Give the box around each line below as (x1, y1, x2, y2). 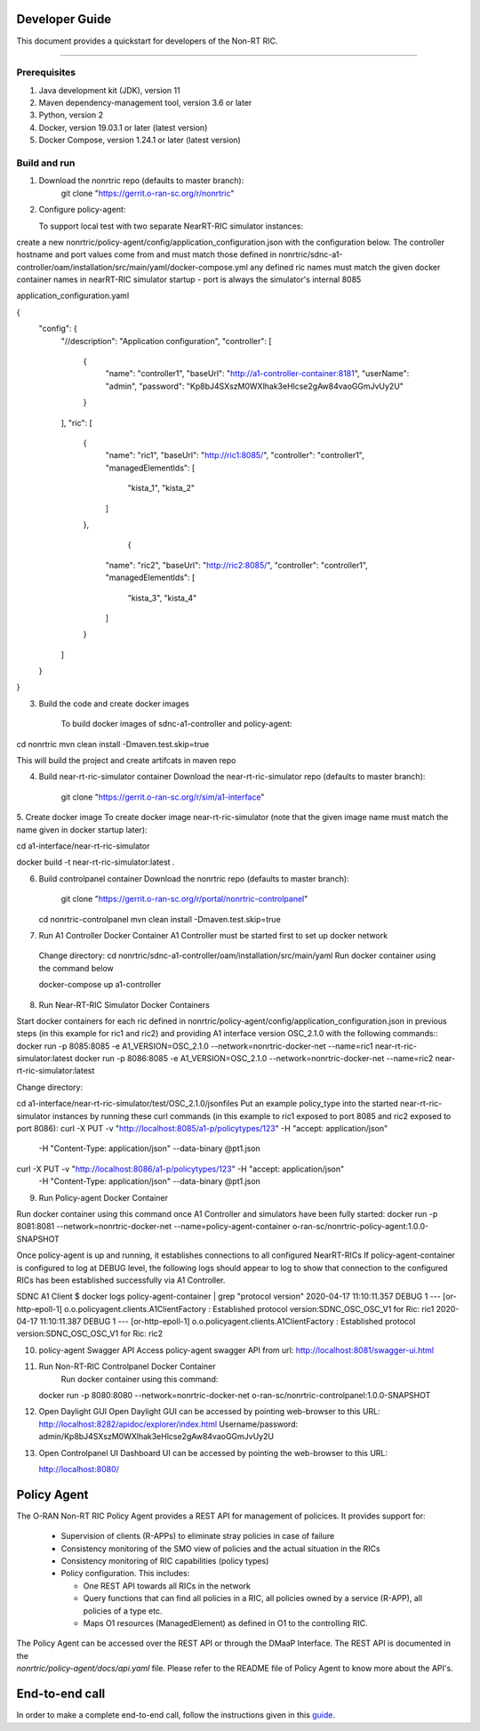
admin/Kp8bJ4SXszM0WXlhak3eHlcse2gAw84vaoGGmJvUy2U (38, 1431, 275, 1442)
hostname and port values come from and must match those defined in (16, 249, 277, 260)
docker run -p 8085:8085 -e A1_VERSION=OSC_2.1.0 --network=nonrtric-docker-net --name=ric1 (16, 1041, 373, 1051)
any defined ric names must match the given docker (250, 262, 441, 272)
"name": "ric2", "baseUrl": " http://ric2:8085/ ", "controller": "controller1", (105, 560, 368, 570)
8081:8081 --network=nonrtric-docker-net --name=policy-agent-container (16, 1221, 291, 1232)
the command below (38, 962, 115, 973)
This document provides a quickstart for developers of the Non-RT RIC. (16, 36, 279, 46)
